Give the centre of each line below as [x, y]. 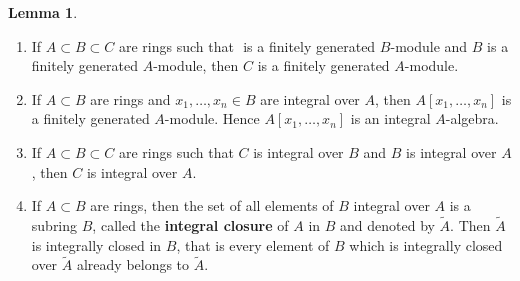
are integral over [310, 98]
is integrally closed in [96, 244]
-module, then [196, 65]
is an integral [390, 118]
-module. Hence [212, 118]
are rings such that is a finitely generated [247, 45]
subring [54, 224]
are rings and [130, 98]
